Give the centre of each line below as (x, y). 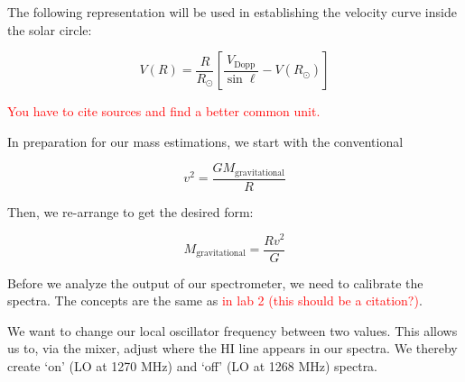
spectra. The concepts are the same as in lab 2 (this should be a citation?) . (215, 300)
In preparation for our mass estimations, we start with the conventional (205, 141)
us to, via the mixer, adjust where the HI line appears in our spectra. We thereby (232, 348)
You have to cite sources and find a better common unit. (164, 111)
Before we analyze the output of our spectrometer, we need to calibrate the (215, 282)
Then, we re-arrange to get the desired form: (130, 211)
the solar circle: (50, 29)
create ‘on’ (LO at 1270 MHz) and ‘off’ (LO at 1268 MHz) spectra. (193, 365)
